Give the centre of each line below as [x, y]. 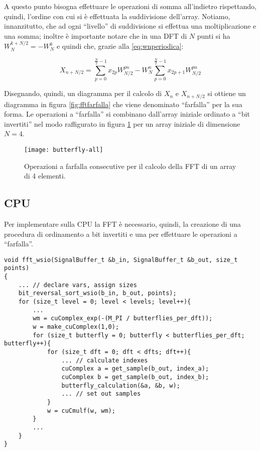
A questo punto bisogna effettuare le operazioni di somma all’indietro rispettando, [130, 6]
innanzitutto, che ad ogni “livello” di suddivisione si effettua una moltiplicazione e [130, 26]
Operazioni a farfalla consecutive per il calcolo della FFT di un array [130, 166]
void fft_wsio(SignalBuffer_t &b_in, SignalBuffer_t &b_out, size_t [121, 260]
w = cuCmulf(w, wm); [81, 411]
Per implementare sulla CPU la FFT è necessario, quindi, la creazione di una [122, 224]
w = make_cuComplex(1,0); [76, 327]
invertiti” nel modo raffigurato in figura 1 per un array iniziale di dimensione [122, 123]
